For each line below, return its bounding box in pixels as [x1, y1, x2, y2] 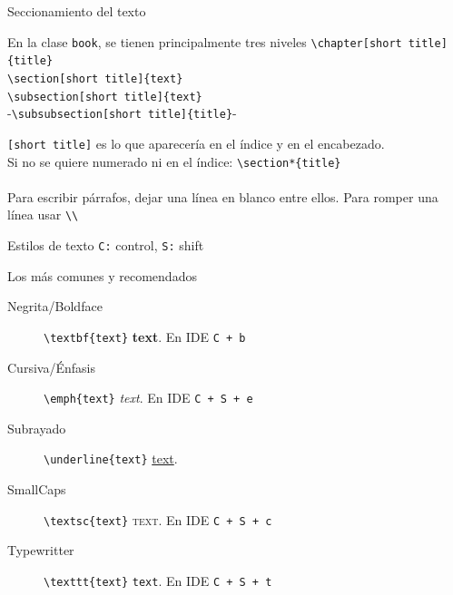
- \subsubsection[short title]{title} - [7, 103, 237, 122]
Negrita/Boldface [7, 297, 103, 316]
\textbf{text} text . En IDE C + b [44, 327, 246, 346]
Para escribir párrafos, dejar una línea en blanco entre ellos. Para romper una [7, 187, 438, 206]
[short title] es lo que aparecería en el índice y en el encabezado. [7, 133, 385, 152]
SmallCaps [7, 480, 66, 499]
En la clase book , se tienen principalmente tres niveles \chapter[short [7, 32, 402, 51]
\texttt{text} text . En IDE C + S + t [44, 571, 272, 590]
